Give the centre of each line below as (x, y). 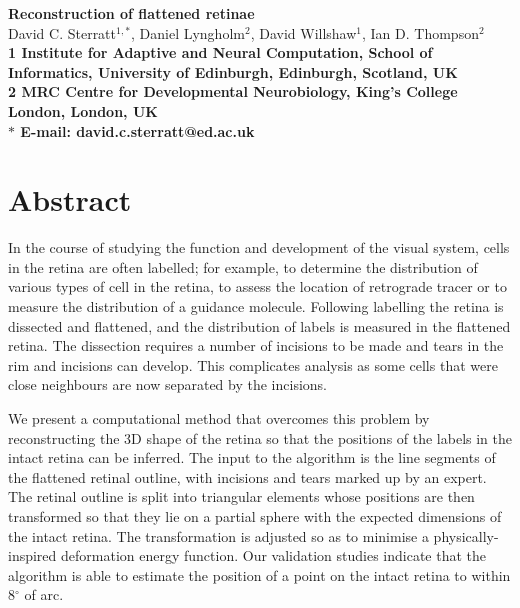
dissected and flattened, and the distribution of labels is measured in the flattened (259, 325)
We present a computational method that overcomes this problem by (219, 418)
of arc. (44, 594)
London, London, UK (83, 110)
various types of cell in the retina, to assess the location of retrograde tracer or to (257, 286)
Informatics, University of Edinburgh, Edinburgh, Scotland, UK (233, 71)
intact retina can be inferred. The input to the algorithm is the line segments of (252, 457)
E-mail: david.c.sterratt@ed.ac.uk (137, 130)
